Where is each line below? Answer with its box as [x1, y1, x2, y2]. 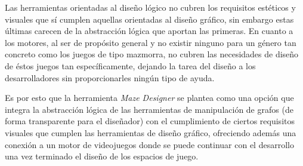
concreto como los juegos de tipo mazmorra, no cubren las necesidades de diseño [5, 48, 299, 60]
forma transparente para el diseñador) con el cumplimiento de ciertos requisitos [5, 115, 295, 127]
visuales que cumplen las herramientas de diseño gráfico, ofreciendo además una [5, 126, 296, 139]
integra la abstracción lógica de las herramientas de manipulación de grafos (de [5, 103, 293, 115]
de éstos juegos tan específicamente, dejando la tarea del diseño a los [5, 59, 256, 72]
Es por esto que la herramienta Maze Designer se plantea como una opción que [5, 91, 294, 104]
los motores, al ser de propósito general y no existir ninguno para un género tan [5, 36, 296, 48]
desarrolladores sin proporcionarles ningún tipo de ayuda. [5, 71, 215, 84]
